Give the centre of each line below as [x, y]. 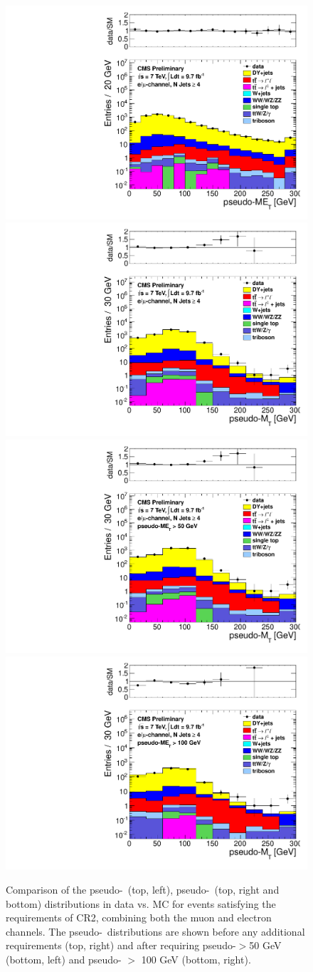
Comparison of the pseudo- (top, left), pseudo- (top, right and [143, 889]
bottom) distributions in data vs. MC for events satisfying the [141, 903]
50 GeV [265, 945]
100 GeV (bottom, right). [196, 959]
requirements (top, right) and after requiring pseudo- [121, 945]
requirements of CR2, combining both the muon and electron [139, 917]
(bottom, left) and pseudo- [64, 959]
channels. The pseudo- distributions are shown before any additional [155, 931]
